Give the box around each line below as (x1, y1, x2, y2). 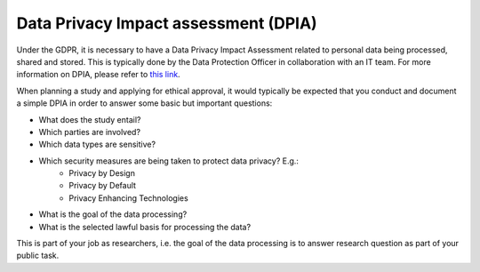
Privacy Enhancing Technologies (68, 192, 188, 204)
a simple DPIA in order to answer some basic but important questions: (16, 98, 273, 108)
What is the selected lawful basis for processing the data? (38, 221, 252, 232)
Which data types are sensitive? (38, 139, 156, 150)
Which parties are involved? (38, 126, 141, 137)
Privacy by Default (68, 180, 137, 191)
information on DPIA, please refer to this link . (16, 69, 181, 80)
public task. (16, 250, 60, 261)
